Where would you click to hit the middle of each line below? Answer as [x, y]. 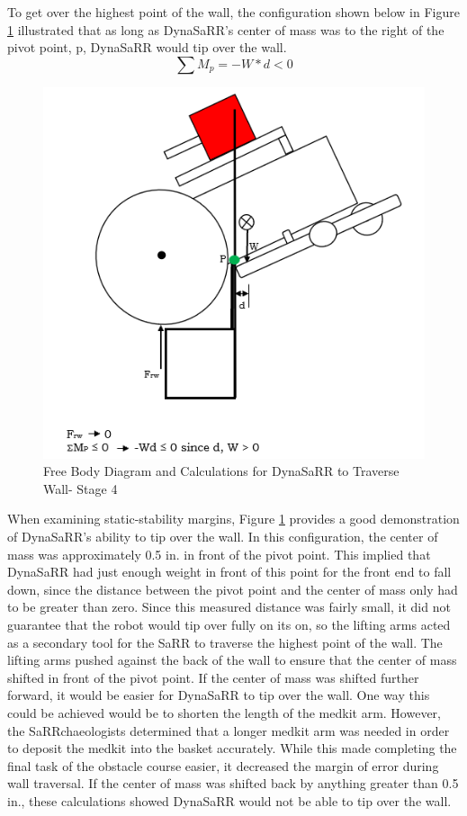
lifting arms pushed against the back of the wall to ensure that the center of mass [232, 660]
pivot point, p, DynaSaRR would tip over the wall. [147, 47]
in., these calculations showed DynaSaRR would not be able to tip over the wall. [229, 800]
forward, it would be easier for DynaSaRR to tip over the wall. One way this [219, 695]
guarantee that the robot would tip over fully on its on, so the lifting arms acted [229, 624]
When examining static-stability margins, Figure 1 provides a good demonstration [233, 519]
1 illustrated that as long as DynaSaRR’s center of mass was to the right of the [226, 29]
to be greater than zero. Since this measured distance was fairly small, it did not [229, 607]
